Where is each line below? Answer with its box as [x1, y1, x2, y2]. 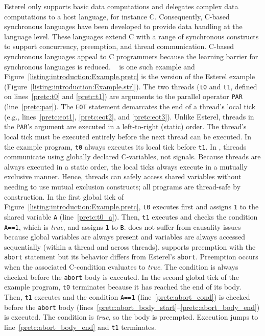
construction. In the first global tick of [4, 191, 124, 202]
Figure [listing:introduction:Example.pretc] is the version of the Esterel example [4, 71, 255, 82]
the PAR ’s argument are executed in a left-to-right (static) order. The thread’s [4, 121, 247, 132]
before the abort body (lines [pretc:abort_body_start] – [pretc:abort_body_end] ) [4, 301, 260, 312]
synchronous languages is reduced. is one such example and [4, 61, 195, 71]
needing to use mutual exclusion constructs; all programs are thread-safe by [4, 181, 241, 191]
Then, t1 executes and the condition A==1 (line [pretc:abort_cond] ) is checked [4, 291, 250, 302]
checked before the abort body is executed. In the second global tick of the [4, 271, 239, 282]
